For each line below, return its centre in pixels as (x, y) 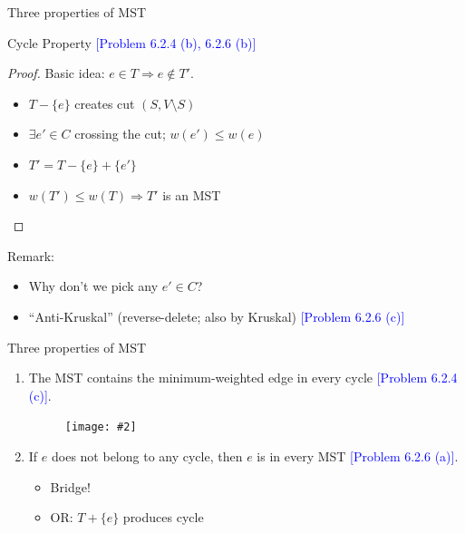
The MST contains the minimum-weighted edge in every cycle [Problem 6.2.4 (243, 378)
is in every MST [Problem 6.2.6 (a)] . (358, 455)
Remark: (31, 255)
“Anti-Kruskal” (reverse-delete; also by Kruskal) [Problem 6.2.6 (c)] (217, 316)
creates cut (105, 103)
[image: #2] (101, 427)
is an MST (192, 194)
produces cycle (163, 517)
